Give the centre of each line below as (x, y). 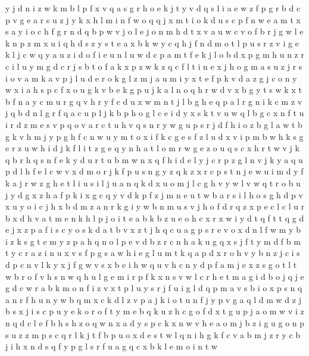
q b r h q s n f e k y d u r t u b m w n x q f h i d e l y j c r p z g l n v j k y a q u (154, 159)
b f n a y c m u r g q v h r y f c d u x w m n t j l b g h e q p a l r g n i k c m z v (154, 101)
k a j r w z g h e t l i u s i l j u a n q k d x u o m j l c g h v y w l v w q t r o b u (153, 182)
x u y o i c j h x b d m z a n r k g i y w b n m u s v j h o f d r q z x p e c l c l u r (155, 206)
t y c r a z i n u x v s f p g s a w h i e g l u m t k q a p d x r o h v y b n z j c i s (153, 253)
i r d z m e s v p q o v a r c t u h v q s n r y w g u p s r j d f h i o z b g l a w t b (154, 124)
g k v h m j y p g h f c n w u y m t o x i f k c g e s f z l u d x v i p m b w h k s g (154, 136)
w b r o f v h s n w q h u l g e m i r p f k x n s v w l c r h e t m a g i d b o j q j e (155, 276)
